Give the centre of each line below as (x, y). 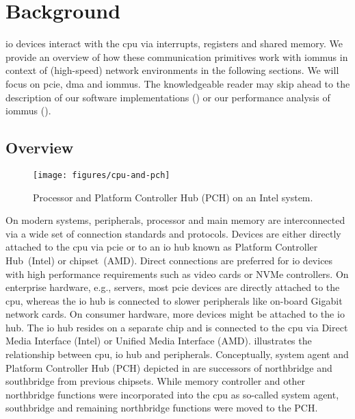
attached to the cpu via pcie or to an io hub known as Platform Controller (162, 247)
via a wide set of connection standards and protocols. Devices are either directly (173, 233)
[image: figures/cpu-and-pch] (102, 175)
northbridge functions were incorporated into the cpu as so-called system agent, (172, 394)
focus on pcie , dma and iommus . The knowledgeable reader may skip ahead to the (178, 83)
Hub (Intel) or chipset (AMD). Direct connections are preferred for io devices (169, 260)
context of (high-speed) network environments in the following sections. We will (172, 70)
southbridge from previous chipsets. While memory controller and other (156, 381)
